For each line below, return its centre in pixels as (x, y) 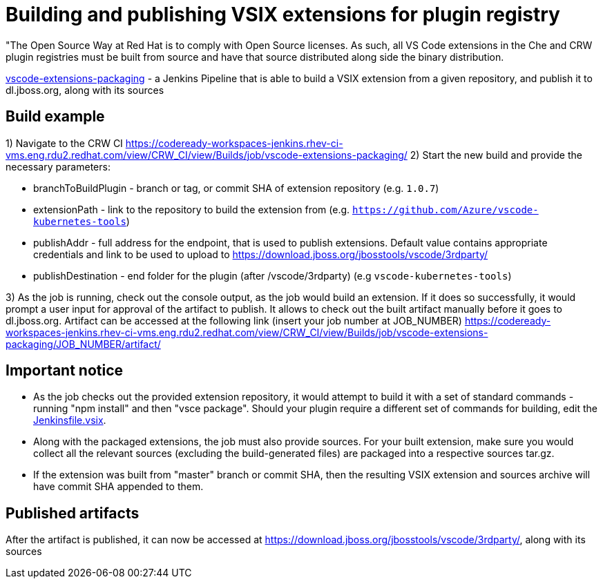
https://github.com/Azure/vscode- (445, 210)
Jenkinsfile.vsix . (70, 420)
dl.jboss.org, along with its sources (85, 90)
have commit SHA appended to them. (118, 487)
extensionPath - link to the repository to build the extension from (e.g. (192, 209)
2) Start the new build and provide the (496, 155)
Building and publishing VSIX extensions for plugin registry (283, 14)
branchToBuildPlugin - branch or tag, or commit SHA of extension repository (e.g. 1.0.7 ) (236, 188)
